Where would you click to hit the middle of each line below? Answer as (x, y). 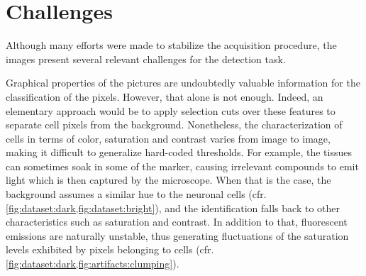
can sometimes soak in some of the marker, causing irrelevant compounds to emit (182, 166)
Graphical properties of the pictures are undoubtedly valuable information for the (183, 83)
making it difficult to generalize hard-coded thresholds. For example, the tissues (179, 152)
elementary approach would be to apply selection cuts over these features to (171, 110)
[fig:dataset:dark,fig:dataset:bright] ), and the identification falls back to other (173, 208)
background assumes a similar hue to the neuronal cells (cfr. (136, 194)
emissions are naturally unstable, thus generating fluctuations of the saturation (177, 235)
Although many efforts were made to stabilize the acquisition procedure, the (171, 45)
